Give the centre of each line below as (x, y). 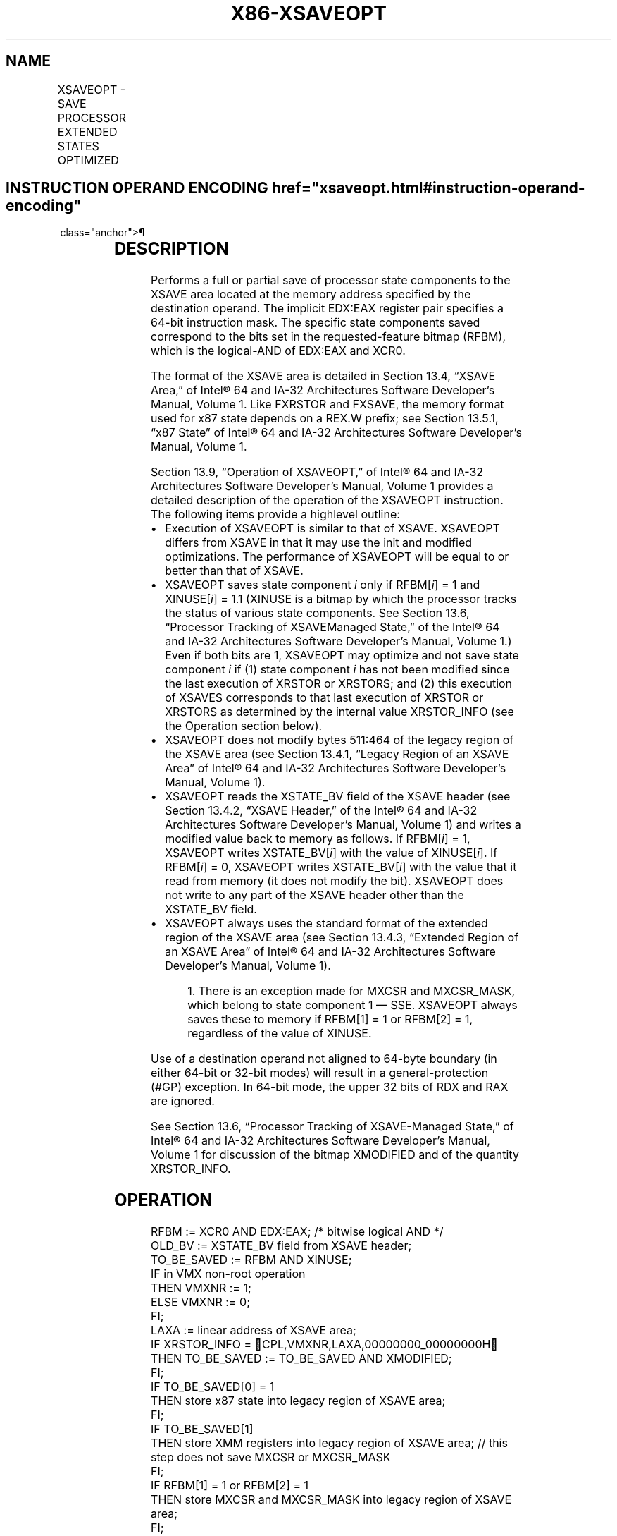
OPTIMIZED (88, 160)
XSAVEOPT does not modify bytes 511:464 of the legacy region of (339, 740)
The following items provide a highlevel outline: (275, 514)
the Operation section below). (244, 726)
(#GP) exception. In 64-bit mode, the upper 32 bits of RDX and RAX (330, 1087)
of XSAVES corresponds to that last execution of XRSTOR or (324, 698)
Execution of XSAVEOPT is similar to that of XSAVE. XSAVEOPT (332, 529)
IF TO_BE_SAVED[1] (202, 1429)
